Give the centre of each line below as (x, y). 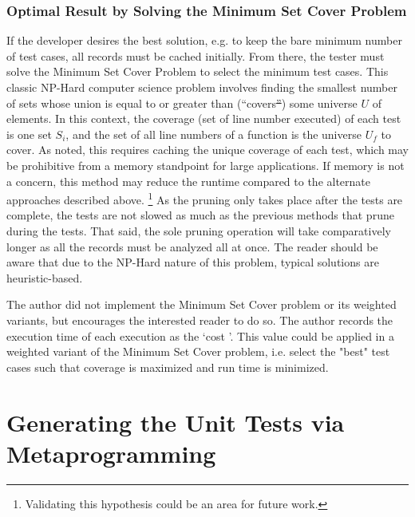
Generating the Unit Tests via (176, 422)
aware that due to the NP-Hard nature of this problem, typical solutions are (193, 262)
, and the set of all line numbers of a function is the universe (213, 134)
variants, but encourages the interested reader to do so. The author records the (200, 320)
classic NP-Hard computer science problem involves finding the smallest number (202, 87)
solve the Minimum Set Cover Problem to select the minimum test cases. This (198, 71)
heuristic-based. (45, 277)
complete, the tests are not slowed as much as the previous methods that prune (200, 215)
